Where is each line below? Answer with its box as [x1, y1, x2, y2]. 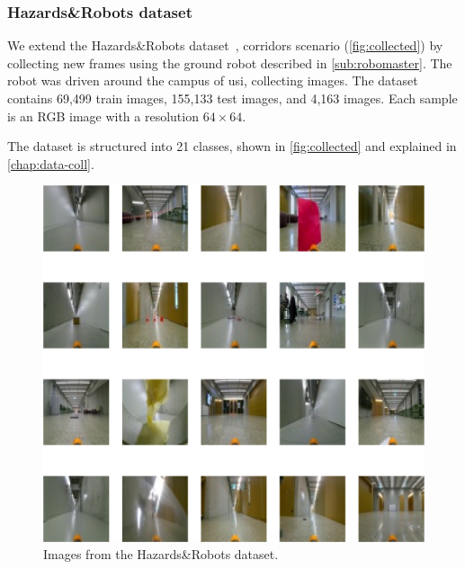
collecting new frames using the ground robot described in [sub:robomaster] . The [7, 53, 452, 72]
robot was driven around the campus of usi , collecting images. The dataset [7, 71, 418, 90]
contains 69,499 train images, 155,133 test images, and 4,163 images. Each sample [7, 89, 458, 107]
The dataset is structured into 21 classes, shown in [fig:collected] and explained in [7, 137, 457, 156]
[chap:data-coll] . [7, 154, 94, 173]
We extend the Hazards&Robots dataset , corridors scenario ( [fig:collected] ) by [7, 36, 443, 55]
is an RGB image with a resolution [7, 106, 199, 125]
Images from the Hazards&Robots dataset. [43, 545, 279, 564]
